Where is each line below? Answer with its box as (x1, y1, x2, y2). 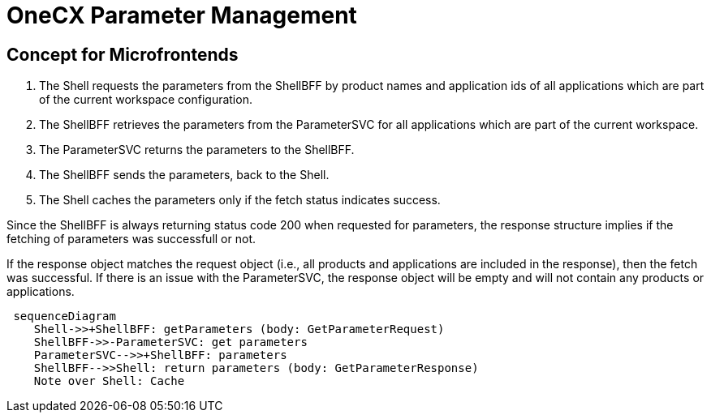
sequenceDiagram (13, 310, 116, 323)
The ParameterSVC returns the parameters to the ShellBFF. (39, 143, 355, 157)
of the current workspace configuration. (39, 92, 252, 107)
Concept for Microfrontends (6, 44, 239, 65)
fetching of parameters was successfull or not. (6, 232, 256, 246)
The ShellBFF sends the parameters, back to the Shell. (39, 168, 330, 182)
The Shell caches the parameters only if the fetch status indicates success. (39, 193, 441, 207)
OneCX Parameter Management (6, 2, 357, 29)
